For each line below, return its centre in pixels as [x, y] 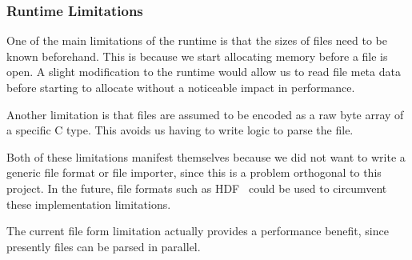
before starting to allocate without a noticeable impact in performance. [181, 87]
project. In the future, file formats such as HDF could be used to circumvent [197, 188]
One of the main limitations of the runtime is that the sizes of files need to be [197, 40]
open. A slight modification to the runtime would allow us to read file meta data [204, 72]
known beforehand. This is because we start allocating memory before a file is [197, 56]
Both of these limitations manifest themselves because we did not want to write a [206, 156]
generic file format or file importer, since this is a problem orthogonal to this [194, 172]
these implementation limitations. [89, 204]
